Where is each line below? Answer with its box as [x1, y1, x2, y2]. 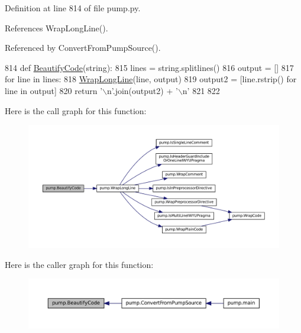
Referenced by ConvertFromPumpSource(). [5, 41, 161, 54]
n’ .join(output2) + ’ [107, 84, 178, 96]
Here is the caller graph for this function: [5, 258, 154, 270]
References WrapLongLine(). [5, 21, 108, 34]
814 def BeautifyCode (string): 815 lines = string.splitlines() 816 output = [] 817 [5, 61, 294, 73]
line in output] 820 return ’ [5, 84, 103, 96]
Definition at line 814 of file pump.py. [5, 2, 141, 14]
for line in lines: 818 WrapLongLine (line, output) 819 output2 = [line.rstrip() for [5, 73, 297, 85]
